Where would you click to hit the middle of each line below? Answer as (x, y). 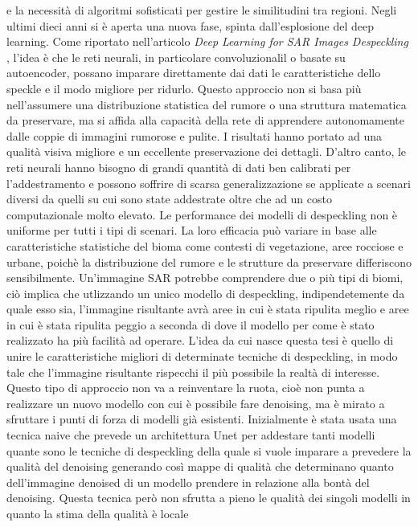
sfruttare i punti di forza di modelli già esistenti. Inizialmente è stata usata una (202, 419)
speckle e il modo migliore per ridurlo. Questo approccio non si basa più (184, 88)
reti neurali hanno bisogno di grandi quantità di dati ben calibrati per (179, 167)
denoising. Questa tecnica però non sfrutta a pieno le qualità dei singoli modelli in (209, 498)
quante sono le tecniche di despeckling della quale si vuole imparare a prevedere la (209, 450)
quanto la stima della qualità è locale (98, 513)
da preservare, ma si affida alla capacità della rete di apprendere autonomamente (206, 120)
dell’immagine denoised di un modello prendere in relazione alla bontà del (188, 482)
